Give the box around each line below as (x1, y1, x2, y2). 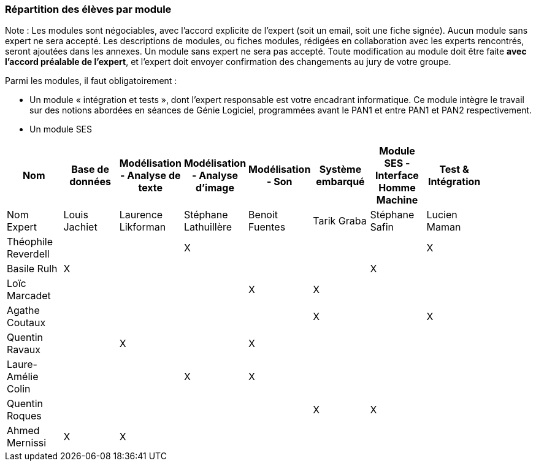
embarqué (316, 175, 365, 188)
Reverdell (7, 248, 50, 261)
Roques (7, 410, 42, 422)
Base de (71, 163, 109, 176)
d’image (196, 181, 234, 194)
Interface (375, 169, 419, 182)
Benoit (248, 208, 278, 221)
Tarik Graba (313, 215, 367, 227)
